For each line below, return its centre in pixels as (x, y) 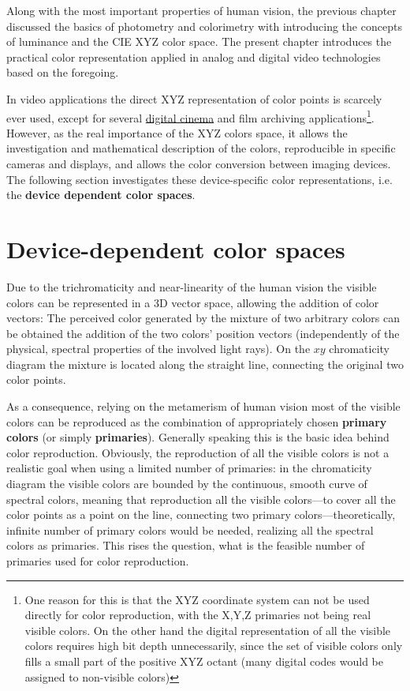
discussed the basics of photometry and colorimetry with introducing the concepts (204, 26)
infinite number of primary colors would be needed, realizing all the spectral (190, 530)
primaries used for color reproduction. (98, 561)
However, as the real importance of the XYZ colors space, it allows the (177, 132)
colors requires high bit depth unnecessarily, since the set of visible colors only (214, 646)
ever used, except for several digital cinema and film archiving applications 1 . (190, 116)
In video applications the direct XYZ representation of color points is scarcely (194, 98)
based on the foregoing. (63, 72)
